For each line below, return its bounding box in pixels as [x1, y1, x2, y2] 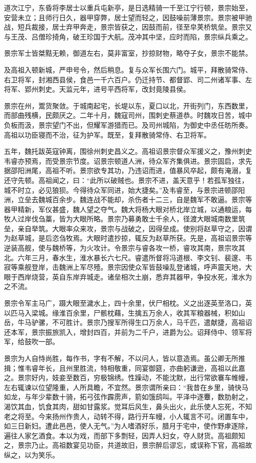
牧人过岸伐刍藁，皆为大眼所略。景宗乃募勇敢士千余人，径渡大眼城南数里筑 [4, 214, 245, 224]
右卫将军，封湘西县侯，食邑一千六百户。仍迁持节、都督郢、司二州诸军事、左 [4, 74, 252, 84]
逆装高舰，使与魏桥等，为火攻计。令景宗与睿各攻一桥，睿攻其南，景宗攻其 [4, 243, 245, 253]
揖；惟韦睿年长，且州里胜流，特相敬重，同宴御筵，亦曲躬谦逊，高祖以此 [4, 362, 238, 373]
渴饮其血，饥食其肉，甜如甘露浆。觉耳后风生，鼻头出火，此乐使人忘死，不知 [4, 401, 252, 411]
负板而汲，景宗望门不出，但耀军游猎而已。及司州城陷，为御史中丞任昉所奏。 [4, 119, 252, 130]
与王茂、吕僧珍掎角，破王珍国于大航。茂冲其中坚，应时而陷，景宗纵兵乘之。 [4, 31, 252, 41]
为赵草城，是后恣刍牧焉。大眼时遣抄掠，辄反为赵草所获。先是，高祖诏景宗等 [4, 233, 252, 243]
